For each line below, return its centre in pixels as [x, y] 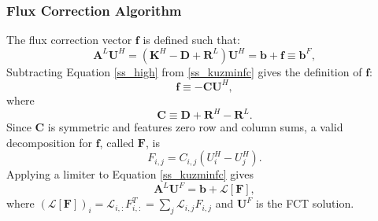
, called [117, 142]
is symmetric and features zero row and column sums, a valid [195, 127]
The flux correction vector [69, 40]
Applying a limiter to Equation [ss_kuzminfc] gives [130, 174]
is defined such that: [191, 40]
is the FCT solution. [305, 203]
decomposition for [50, 142]
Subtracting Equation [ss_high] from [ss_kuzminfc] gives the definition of [184, 71]
